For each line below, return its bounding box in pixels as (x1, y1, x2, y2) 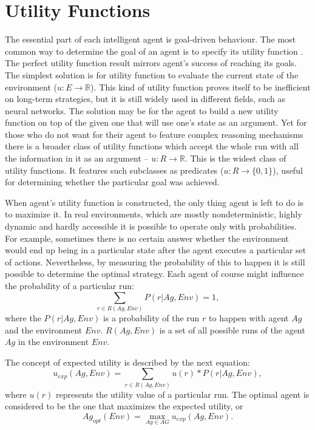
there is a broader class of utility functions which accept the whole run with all (5, 140, 299, 152)
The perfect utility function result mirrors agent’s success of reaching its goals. (5, 56, 297, 69)
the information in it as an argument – (5, 152, 149, 165)
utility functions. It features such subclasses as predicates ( (5, 163, 224, 176)
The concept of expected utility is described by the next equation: (5, 355, 250, 368)
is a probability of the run (103, 311, 200, 324)
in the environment (18, 335, 89, 348)
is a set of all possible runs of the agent (159, 323, 305, 336)
